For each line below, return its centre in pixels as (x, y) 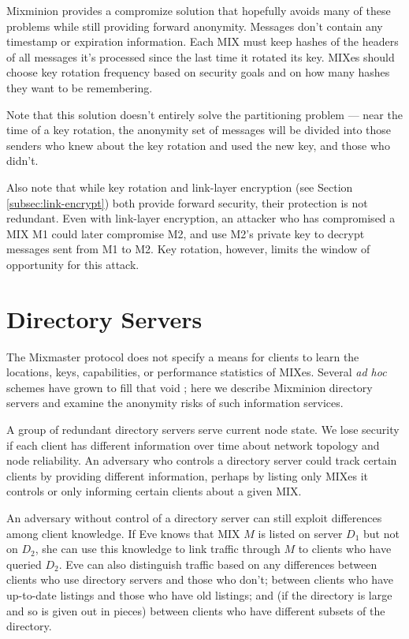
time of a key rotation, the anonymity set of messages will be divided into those (199, 130)
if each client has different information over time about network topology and (193, 445)
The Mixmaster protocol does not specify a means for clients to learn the (183, 356)
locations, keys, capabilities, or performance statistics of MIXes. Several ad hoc (197, 372)
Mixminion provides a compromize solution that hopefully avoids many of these (199, 10)
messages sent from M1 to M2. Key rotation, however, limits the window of (188, 249)
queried (24, 564)
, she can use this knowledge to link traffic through (158, 549)
